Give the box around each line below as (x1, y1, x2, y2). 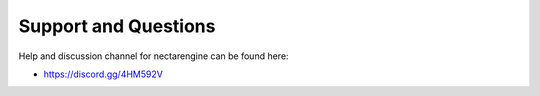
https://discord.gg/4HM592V (43, 68, 164, 80)
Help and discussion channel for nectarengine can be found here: (18, 50, 289, 62)
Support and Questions (18, 15, 216, 37)
